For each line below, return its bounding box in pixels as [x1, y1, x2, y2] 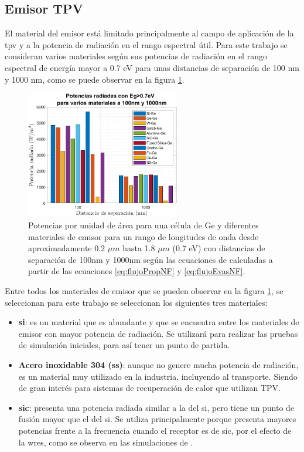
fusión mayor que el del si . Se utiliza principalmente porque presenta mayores [18, 413, 296, 425]
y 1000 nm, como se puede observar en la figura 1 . [5, 73, 185, 85]
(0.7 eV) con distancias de [172, 242, 265, 254]
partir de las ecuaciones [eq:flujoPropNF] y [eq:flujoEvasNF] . [28, 265, 245, 277]
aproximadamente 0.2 [28, 242, 105, 254]
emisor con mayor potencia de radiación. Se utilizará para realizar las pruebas [18, 327, 298, 339]
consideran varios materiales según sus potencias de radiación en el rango [5, 50, 267, 62]
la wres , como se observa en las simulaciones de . [18, 436, 193, 448]
